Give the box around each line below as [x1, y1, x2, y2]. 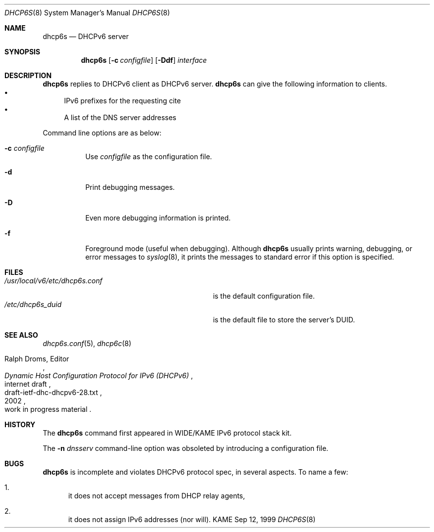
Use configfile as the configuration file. [85, 152, 212, 161]
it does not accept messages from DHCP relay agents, [68, 491, 245, 500]
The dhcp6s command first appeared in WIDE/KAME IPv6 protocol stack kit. [43, 429, 292, 437]
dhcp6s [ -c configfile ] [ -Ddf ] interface [81, 56, 207, 64]
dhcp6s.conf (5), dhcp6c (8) [43, 339, 132, 348]
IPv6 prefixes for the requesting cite [64, 96, 181, 105]
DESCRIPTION [4, 71, 52, 80]
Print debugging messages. [85, 183, 175, 191]
